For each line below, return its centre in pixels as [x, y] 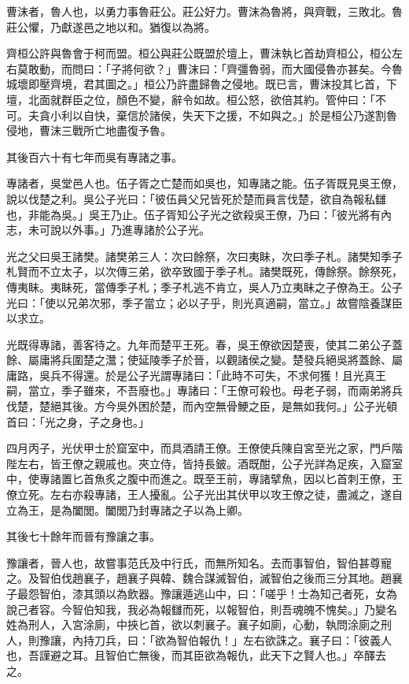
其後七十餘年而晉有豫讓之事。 [83, 536]
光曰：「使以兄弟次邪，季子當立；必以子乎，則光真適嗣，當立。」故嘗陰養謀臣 [204, 302]
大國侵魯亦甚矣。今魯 [347, 68]
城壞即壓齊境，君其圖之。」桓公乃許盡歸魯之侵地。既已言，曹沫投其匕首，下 [202, 84]
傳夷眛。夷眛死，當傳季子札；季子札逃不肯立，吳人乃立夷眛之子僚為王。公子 [204, 286]
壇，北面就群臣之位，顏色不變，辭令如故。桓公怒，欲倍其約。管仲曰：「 [191, 99]
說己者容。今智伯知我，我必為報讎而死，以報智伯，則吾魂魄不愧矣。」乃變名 [202, 609]
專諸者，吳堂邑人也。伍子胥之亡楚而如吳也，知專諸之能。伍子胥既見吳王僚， [204, 183]
